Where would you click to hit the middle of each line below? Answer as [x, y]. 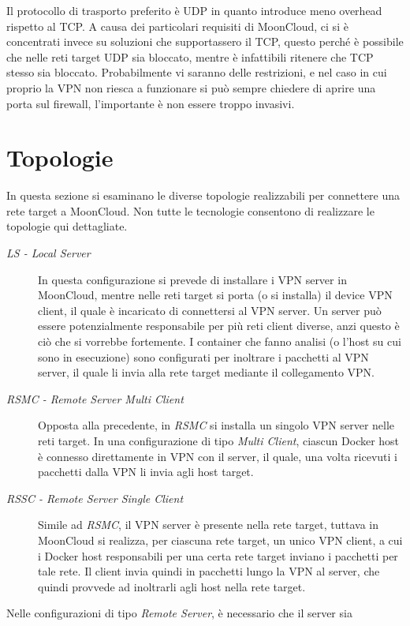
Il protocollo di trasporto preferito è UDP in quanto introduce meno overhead [194, 10]
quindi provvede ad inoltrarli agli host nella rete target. [172, 586]
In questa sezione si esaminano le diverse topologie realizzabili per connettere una [203, 195]
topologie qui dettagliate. [67, 226]
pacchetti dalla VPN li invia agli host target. [146, 472]
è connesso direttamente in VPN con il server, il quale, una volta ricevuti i [218, 456]
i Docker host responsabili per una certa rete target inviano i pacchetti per [218, 555]
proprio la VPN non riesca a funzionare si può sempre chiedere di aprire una [191, 87]
